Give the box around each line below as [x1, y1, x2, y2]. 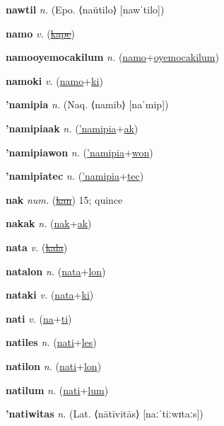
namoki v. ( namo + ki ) [6, 73, 103, 88]
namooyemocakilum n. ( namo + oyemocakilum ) [6, 50, 219, 64]
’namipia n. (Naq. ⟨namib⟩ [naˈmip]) [6, 97, 169, 112]
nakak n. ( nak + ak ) [6, 216, 92, 231]
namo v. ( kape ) [6, 25, 76, 40]
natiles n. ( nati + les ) [6, 335, 97, 350]
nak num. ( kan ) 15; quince [6, 192, 123, 207]
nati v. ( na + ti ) [6, 311, 72, 326]
